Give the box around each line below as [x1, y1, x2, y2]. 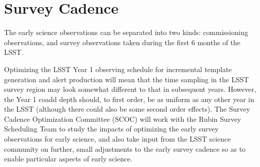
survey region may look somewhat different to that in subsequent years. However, [4, 84, 256, 94]
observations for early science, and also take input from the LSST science [4, 133, 231, 144]
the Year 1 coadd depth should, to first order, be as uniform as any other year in [4, 93, 254, 104]
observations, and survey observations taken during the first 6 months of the [4, 37, 241, 47]
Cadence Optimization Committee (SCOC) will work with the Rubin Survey [4, 113, 241, 124]
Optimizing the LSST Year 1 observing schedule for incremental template [4, 63, 232, 74]
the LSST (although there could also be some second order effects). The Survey [4, 104, 250, 114]
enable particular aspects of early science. [4, 153, 133, 164]
